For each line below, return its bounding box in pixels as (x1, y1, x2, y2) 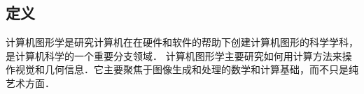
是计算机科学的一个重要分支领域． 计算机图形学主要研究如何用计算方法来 (6, 48, 342, 63)
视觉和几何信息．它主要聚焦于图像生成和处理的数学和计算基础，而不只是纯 (15, 62, 358, 77)
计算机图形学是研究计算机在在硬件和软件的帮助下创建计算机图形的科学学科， (6, 35, 358, 49)
